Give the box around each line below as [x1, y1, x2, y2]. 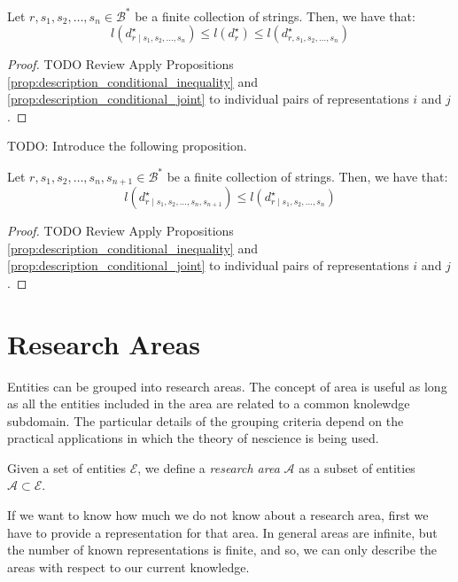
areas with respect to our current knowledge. [7, 557, 250, 576]
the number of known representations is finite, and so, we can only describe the [7, 540, 438, 559]
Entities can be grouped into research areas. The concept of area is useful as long [7, 376, 447, 395]
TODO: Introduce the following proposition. [7, 136, 247, 155]
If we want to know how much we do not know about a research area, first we [7, 506, 429, 524]
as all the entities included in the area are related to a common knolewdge [7, 394, 410, 413]
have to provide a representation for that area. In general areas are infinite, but [7, 523, 438, 541]
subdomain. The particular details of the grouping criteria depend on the [7, 411, 404, 430]
